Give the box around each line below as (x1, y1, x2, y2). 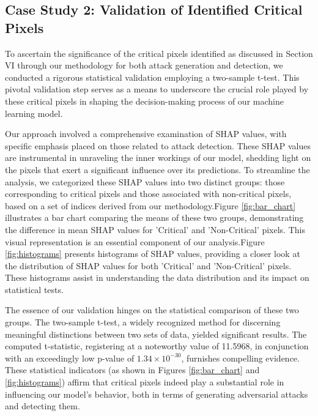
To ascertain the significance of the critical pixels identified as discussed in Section (5, 46, 313, 59)
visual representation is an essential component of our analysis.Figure (5, 235, 265, 248)
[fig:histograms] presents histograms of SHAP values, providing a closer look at (5, 247, 300, 260)
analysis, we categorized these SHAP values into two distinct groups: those (5, 175, 285, 188)
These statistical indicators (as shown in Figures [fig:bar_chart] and (5, 363, 260, 376)
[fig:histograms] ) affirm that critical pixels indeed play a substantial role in (5, 376, 284, 388)
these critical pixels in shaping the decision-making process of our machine (5, 94, 284, 107)
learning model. (5, 106, 63, 119)
